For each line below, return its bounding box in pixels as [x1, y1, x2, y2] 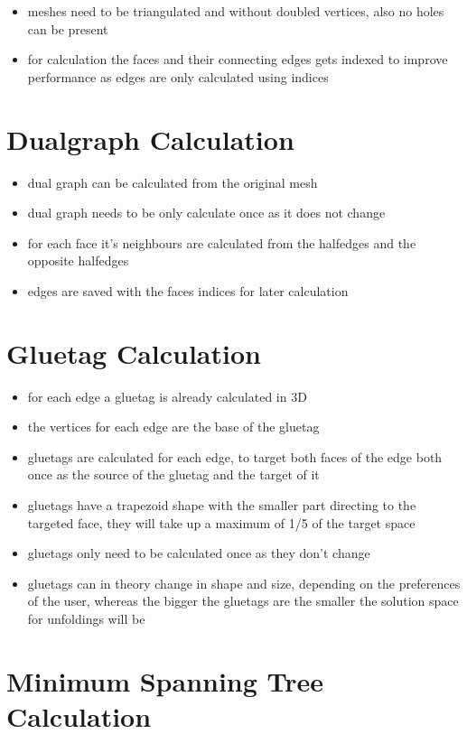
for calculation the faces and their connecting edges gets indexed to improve [27, 50, 448, 69]
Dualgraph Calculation [6, 120, 294, 157]
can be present [27, 19, 108, 38]
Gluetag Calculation [6, 334, 261, 371]
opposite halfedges [27, 251, 129, 270]
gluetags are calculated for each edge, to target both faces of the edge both [27, 447, 443, 466]
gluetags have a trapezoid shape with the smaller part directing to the [27, 495, 416, 514]
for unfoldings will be [27, 609, 145, 627]
